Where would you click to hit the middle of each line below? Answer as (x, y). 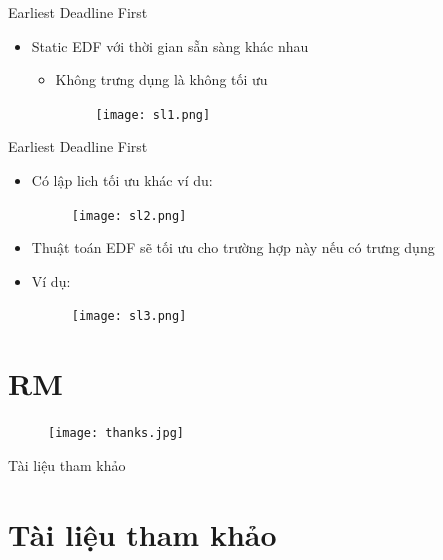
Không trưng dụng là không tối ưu (161, 79)
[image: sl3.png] (129, 316)
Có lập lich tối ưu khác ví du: (122, 180)
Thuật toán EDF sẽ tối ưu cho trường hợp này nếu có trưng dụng (233, 247)
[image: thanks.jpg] (116, 433)
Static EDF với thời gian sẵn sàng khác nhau (170, 45)
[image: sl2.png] (129, 215)
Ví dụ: (51, 280)
